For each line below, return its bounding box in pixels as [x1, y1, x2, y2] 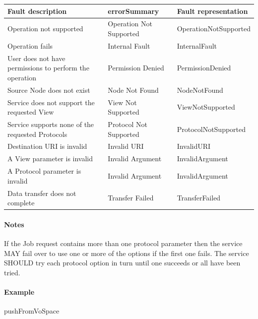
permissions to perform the [7, 63, 89, 73]
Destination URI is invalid [7, 141, 87, 151]
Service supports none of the [7, 119, 94, 129]
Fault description [7, 5, 67, 16]
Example [4, 286, 35, 297]
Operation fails [7, 40, 53, 51]
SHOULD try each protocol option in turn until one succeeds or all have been [4, 257, 241, 268]
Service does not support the [7, 97, 95, 107]
